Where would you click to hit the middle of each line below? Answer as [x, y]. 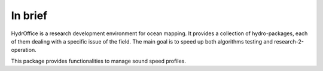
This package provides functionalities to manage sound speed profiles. [99, 61]
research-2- [289, 41]
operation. [24, 50]
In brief [29, 16]
